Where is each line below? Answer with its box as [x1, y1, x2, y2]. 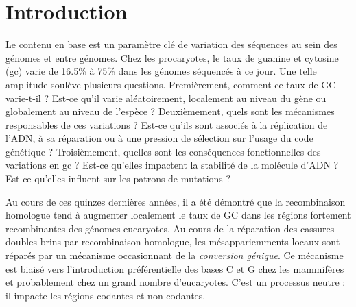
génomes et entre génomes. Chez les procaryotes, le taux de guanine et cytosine [5, 50, 339, 64]
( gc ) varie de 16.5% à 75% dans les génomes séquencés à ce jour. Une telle [5, 64, 317, 78]
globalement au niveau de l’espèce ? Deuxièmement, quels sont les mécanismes [5, 104, 335, 119]
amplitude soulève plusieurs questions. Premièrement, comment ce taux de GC [5, 77, 336, 91]
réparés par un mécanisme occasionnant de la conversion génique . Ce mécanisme [5, 248, 344, 262]
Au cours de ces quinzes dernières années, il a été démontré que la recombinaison [5, 194, 346, 208]
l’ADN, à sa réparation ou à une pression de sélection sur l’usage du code [5, 131, 313, 145]
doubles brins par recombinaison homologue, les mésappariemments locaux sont [5, 234, 340, 249]
